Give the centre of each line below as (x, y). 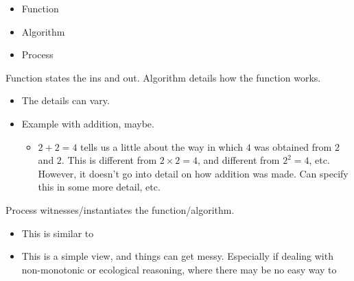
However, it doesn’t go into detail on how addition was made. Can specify (193, 173)
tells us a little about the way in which (162, 146)
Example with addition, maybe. (88, 123)
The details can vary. (66, 100)
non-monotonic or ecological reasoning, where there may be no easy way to (179, 269)
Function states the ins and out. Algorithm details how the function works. (163, 77)
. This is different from (109, 160)
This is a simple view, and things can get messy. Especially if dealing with (177, 256)
